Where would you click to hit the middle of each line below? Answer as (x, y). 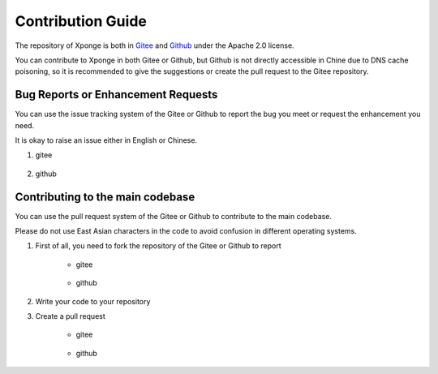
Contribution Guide (81, 21)
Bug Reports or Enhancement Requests (116, 95)
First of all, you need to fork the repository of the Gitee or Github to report (158, 246)
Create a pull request (70, 316)
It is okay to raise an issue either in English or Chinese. (106, 140)
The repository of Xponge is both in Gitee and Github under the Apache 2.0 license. (155, 45)
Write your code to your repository (93, 301)
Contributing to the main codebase (105, 197)
